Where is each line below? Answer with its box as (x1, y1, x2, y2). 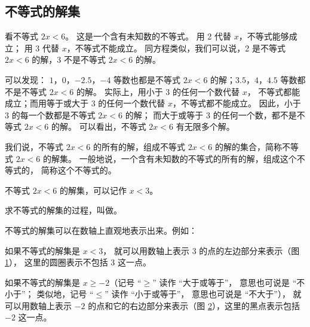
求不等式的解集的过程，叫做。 (5, 204, 122, 216)
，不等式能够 (238, 30, 289, 42)
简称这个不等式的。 (41, 164, 116, 176)
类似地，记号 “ (36, 288, 94, 300)
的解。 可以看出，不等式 (51, 120, 146, 133)
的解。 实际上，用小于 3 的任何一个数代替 (76, 85, 240, 97)
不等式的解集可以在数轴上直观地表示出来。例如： (5, 224, 197, 236)
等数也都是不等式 (113, 73, 181, 85)
